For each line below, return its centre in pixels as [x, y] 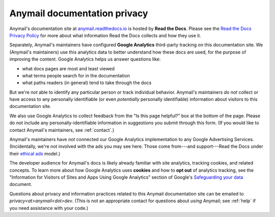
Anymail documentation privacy [79, 13]
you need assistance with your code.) [49, 208]
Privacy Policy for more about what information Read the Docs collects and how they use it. [105, 35]
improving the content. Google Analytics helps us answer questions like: [85, 59]
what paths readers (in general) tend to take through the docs [87, 83]
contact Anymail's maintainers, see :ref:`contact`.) [62, 130]
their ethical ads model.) [35, 153]
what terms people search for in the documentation [76, 75]
